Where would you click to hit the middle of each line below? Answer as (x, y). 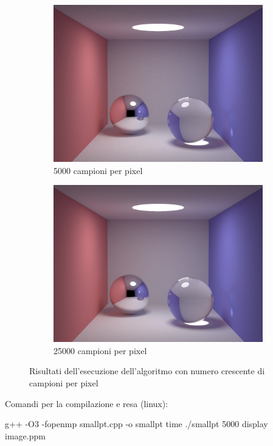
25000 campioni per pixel (100, 350)
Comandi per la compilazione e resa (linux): (87, 403)
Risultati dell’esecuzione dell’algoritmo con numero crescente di (147, 371)
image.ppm (25, 435)
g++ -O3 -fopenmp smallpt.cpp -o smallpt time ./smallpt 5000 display (136, 424)
